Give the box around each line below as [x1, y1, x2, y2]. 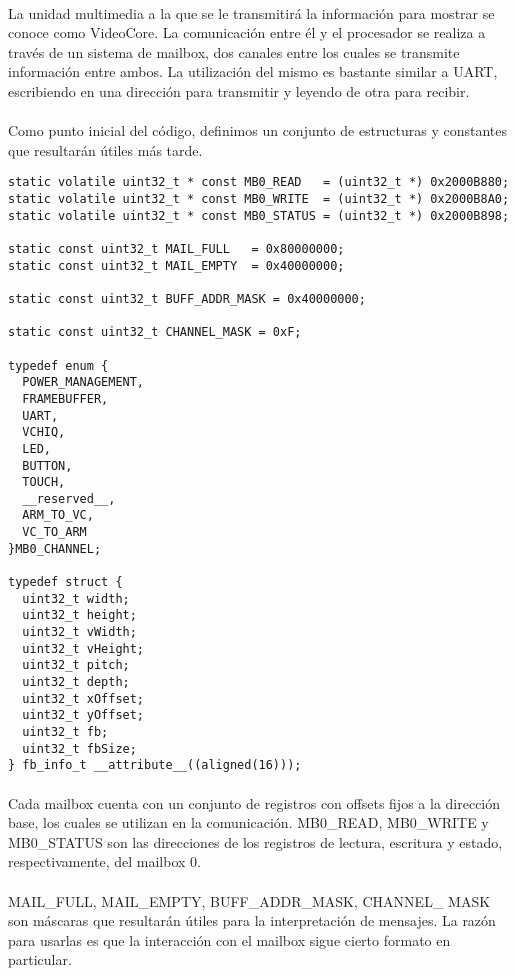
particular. [8, 949, 72, 970]
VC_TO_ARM [22, 525, 87, 540]
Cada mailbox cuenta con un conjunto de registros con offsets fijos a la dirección [8, 792, 501, 813]
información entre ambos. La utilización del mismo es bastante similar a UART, [8, 61, 498, 82]
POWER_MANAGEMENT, [22, 375, 145, 390]
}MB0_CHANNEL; [8, 541, 102, 556]
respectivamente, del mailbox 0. [8, 851, 201, 872]
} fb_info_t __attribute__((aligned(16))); [8, 758, 302, 773]
